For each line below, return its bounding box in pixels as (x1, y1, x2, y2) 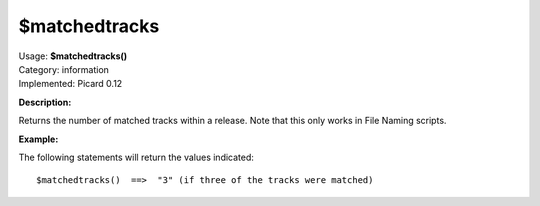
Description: (18, 96, 72, 108)
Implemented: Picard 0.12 (18, 78, 123, 90)
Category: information (18, 63, 110, 75)
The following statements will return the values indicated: (18, 151, 255, 163)
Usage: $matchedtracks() (18, 50, 128, 62)
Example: (18, 133, 59, 145)
